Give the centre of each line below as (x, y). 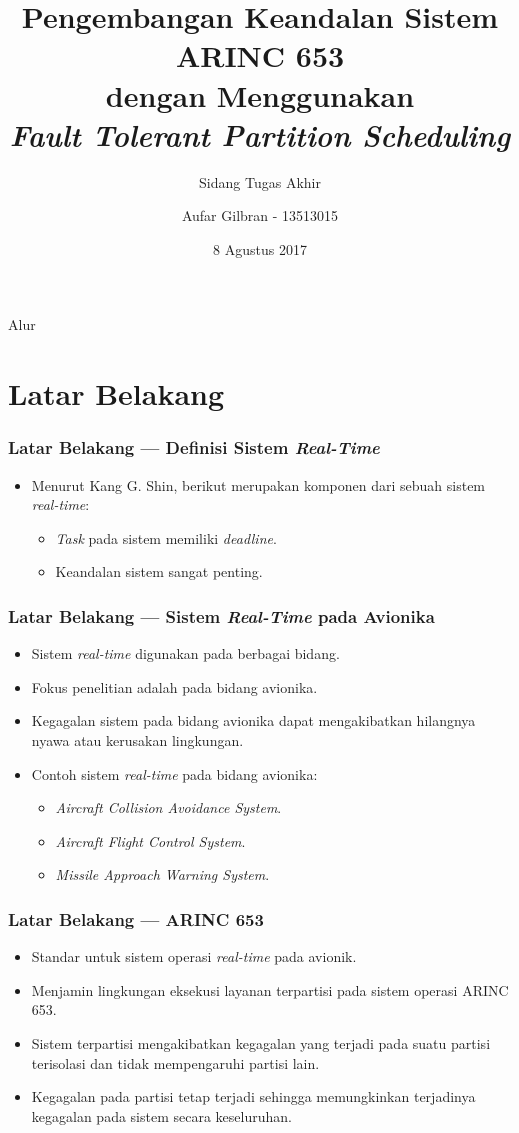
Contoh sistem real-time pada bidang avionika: (174, 773)
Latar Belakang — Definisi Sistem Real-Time (194, 447)
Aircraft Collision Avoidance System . (168, 807)
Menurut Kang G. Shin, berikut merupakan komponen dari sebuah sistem (258, 484)
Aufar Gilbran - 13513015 (260, 215)
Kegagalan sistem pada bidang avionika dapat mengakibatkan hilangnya (253, 720)
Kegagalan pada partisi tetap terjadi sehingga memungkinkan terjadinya (253, 1096)
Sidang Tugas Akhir (260, 181)
